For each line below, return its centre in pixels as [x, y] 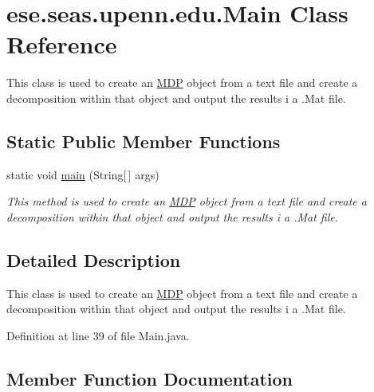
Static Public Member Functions [144, 141]
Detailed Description [94, 259]
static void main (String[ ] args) [83, 174]
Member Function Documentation [150, 378]
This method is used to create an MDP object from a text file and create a [187, 201]
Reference [62, 44]
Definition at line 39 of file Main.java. [98, 335]
